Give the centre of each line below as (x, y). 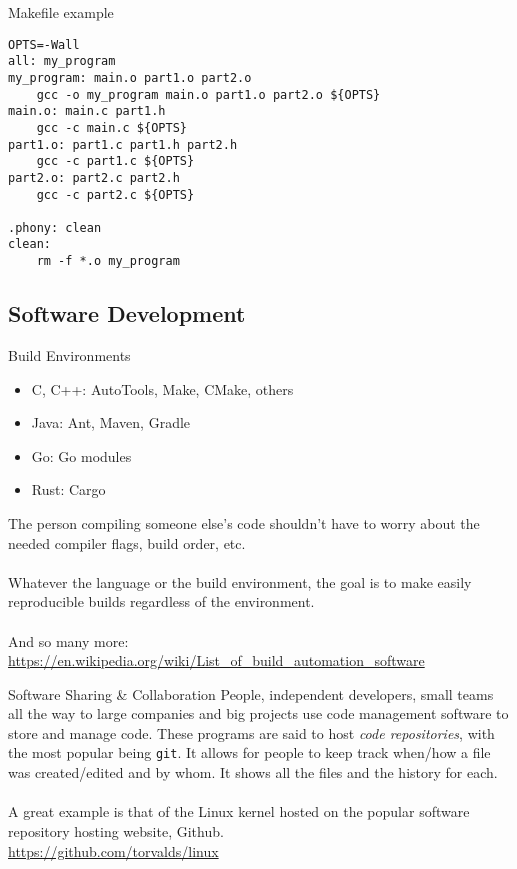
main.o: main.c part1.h (87, 111)
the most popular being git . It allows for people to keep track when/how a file (249, 752)
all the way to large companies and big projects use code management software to (258, 713)
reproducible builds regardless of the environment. (161, 601)
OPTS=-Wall (44, 44)
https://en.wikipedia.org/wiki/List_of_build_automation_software (216, 660)
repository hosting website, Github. (116, 830)
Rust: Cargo (68, 489)
